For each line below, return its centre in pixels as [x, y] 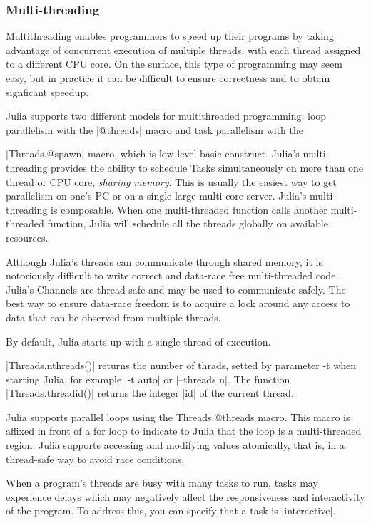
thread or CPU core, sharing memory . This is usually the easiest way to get [171, 181]
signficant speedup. [47, 92]
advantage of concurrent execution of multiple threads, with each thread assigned [183, 50]
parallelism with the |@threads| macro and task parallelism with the [154, 129]
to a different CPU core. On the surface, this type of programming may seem [174, 64]
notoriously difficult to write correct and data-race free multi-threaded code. [172, 275]
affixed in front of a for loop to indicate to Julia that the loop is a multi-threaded [184, 431]
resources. [27, 237]
